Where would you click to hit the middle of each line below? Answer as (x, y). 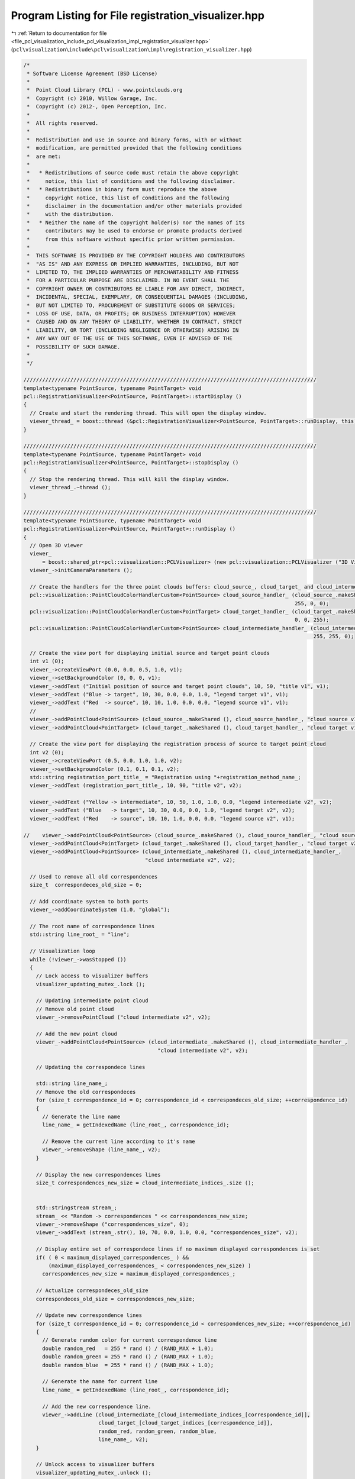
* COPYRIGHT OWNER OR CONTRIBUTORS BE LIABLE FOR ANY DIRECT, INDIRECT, (136, 289)
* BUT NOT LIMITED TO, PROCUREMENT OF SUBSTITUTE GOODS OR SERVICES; (131, 305)
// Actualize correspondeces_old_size (92, 1291)
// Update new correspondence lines (89, 1315)
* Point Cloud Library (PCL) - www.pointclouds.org (105, 90)
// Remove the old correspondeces (86, 1092)
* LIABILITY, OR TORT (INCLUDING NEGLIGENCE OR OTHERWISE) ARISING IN (133, 330)
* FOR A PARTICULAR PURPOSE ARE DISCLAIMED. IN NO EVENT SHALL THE (128, 280)
